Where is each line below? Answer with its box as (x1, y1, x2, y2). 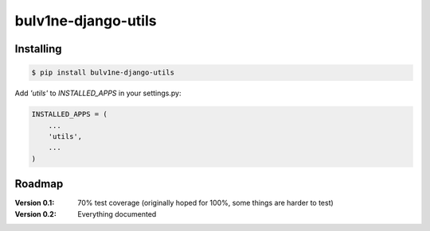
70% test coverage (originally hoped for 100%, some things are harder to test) (77, 198, 334, 208)
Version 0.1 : (14, 198, 55, 208)
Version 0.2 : (14, 209, 57, 218)
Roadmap (14, 177, 64, 191)
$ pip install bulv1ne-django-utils (31, 68, 175, 77)
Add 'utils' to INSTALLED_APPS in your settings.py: (14, 88, 182, 98)
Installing (14, 42, 63, 56)
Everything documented (77, 209, 157, 218)
